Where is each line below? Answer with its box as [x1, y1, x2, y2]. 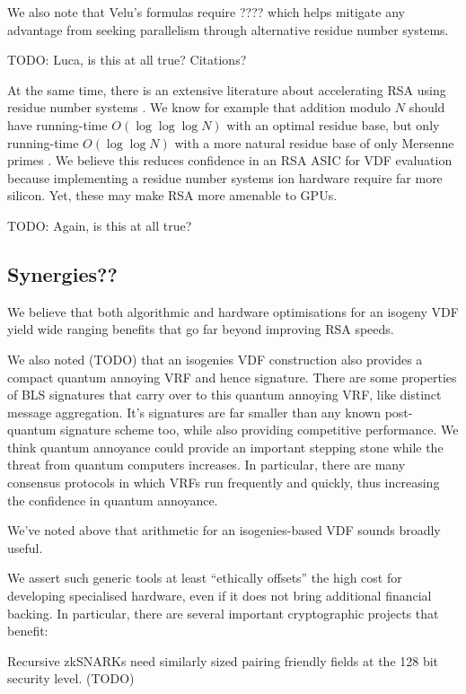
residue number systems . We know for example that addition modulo [7, 98, 391, 117]
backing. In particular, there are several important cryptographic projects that [7, 603, 439, 622]
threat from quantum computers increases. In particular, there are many [7, 455, 406, 474]
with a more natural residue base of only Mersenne [174, 133, 454, 152]
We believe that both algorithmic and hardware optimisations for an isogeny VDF [7, 302, 459, 321]
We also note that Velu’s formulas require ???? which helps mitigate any [7, 3, 405, 21]
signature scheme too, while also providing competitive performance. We [60, 420, 459, 439]
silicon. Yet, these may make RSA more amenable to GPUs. [7, 186, 338, 205]
